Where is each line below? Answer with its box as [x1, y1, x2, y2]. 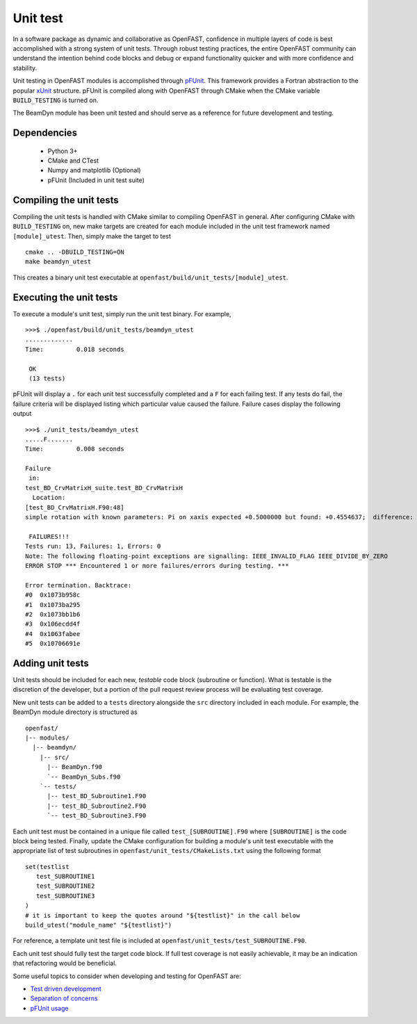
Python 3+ [47, 147, 78, 155]
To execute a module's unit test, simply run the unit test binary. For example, [13, 309, 232, 318]
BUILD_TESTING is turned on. [13, 96, 99, 104]
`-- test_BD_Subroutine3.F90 [47, 812, 147, 820]
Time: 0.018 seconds [25, 345, 124, 353]
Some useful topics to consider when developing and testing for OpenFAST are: [13, 972, 241, 980]
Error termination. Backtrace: [25, 581, 132, 589]
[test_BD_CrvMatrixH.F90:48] [25, 503, 124, 511]
